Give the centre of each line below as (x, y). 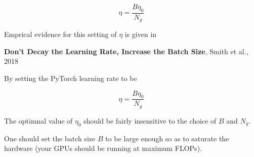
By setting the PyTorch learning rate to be (71, 78)
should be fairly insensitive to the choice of (150, 120)
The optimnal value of (38, 120)
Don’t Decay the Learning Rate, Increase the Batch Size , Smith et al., (126, 51)
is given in (141, 34)
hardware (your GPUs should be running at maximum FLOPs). (103, 148)
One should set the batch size (50, 138)
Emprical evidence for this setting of (60, 34)
